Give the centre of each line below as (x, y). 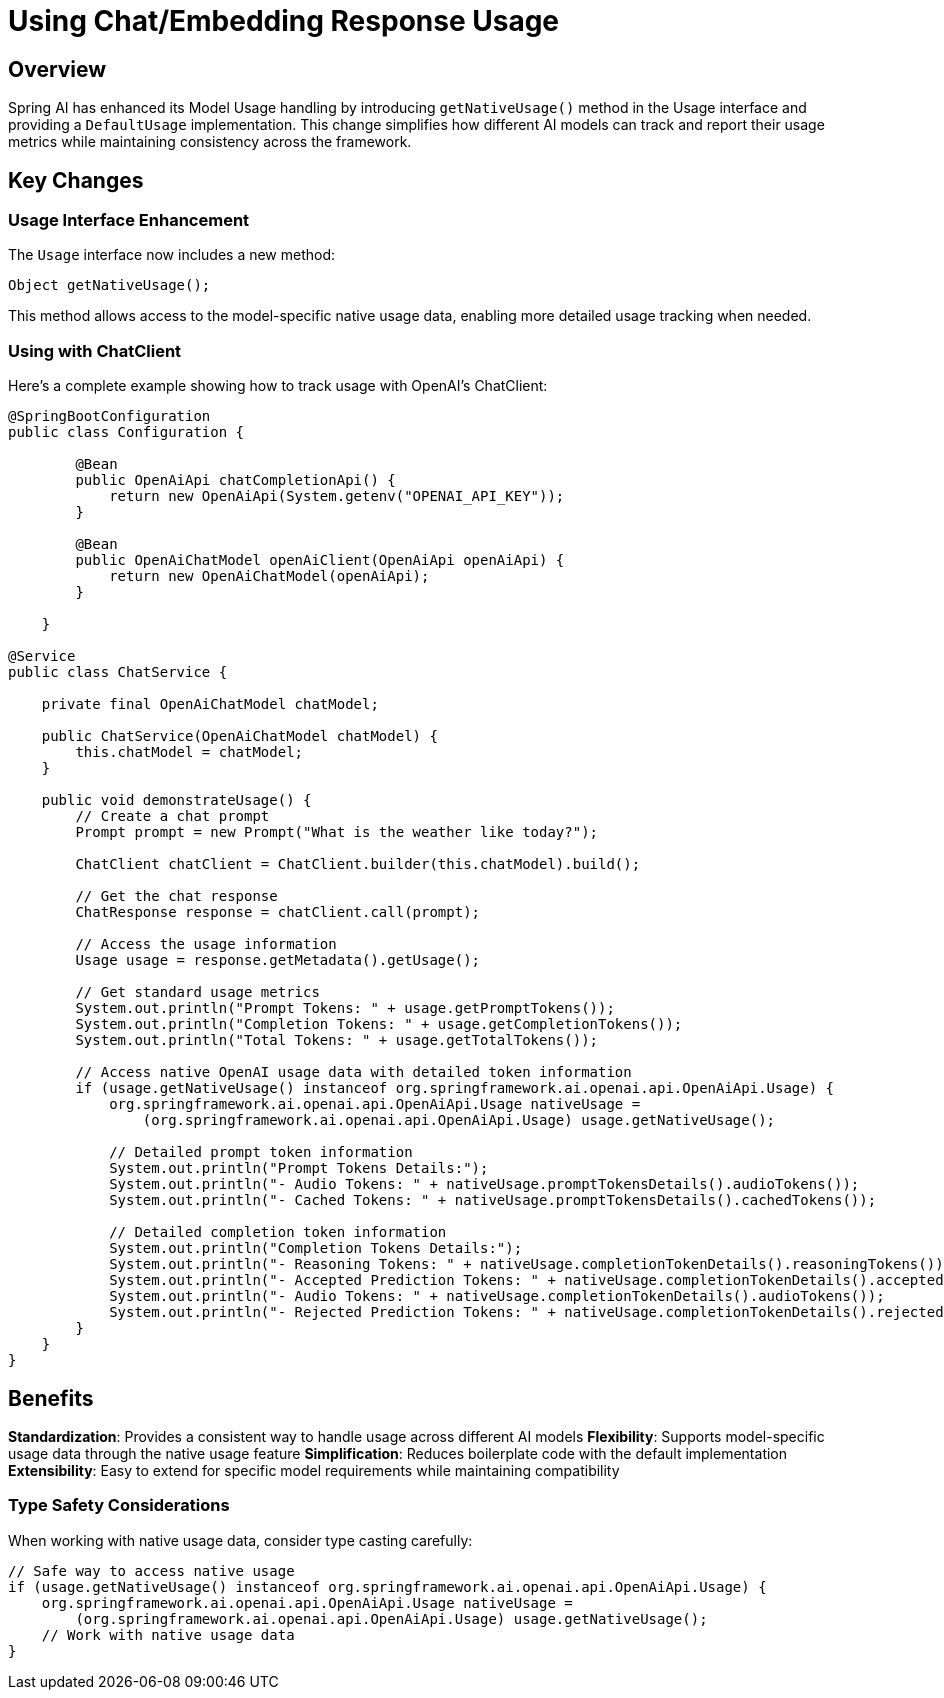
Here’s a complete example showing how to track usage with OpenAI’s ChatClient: (278, 386)
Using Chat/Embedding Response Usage (284, 21)
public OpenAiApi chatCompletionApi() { (235, 480)
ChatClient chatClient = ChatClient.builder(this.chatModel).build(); (358, 864)
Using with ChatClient (95, 350)
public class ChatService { (118, 672)
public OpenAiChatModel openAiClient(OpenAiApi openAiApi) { (320, 560)
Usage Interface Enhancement (129, 220)
